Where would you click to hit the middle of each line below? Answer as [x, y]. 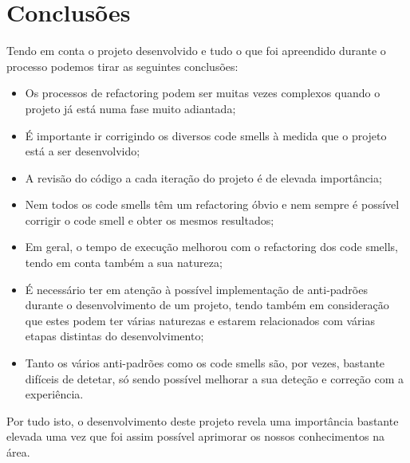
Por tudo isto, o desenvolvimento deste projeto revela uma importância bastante [203, 420]
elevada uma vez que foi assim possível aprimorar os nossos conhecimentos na [196, 436]
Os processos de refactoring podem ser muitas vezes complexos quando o [203, 93]
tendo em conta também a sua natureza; [124, 263]
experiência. [54, 394]
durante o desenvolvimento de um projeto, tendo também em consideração [207, 305]
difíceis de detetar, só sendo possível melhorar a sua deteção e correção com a [215, 378]
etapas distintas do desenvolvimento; [114, 336]
